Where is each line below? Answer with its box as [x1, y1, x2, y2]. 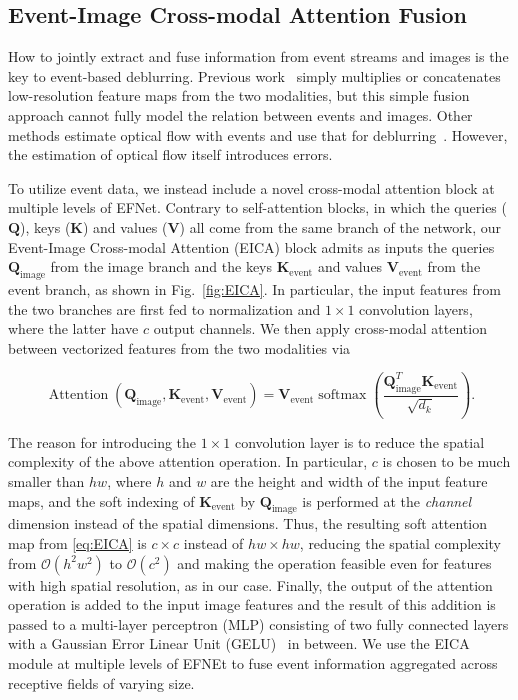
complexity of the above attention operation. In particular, [8, 451, 368, 472]
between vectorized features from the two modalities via [8, 337, 351, 358]
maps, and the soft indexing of [8, 490, 195, 511]
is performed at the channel [302, 490, 472, 511]
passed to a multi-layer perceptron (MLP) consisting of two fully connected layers [8, 613, 509, 634]
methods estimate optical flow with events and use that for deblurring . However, [8, 124, 508, 145]
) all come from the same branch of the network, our [179, 216, 502, 237]
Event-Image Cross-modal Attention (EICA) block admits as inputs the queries [8, 236, 495, 257]
